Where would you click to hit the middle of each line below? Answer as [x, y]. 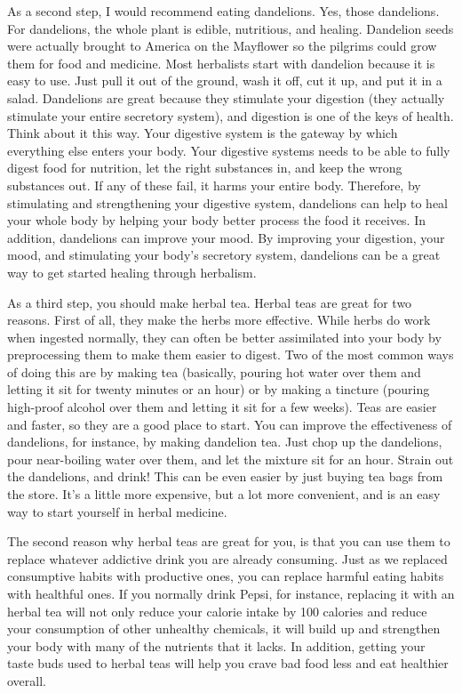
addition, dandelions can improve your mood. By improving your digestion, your [226, 237]
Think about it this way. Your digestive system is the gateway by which [203, 133]
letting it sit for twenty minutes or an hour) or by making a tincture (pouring [219, 389]
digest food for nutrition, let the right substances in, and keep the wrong [205, 168]
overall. [27, 680]
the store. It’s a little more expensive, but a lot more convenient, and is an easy [224, 494]
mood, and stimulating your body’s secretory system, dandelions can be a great [224, 255]
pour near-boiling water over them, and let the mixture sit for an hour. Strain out [231, 459]
